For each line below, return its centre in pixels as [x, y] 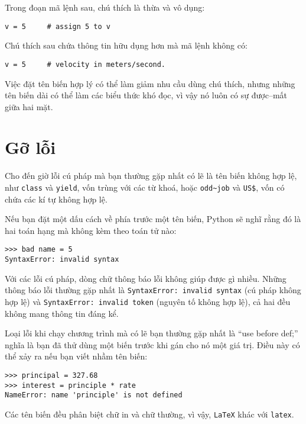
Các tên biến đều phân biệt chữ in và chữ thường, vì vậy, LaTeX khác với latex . [149, 414]
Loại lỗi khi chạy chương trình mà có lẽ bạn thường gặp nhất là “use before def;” [152, 333]
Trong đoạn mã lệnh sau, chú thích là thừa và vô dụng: [105, 7]
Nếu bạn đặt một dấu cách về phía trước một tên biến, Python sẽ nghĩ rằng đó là [153, 219]
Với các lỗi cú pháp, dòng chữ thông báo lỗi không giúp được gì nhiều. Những [146, 278]
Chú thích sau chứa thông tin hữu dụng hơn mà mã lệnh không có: [126, 45]
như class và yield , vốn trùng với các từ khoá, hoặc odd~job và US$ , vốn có [145, 187]
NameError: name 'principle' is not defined [94, 395]
